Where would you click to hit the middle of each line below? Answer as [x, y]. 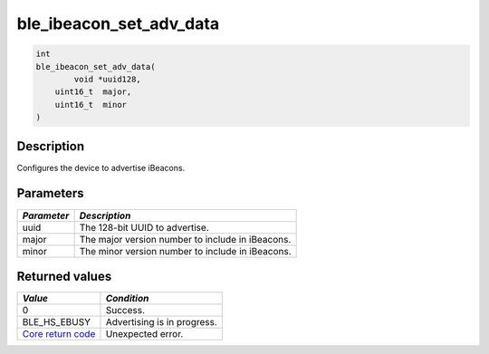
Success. [125, 311]
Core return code [59, 334]
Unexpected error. [144, 334]
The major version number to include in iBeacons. [185, 239]
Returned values [64, 276]
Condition [127, 299]
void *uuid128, [108, 79]
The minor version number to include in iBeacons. [185, 251]
